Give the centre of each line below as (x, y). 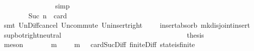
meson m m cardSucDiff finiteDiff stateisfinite (99, 44)
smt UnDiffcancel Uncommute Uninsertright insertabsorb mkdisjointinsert (127, 25)
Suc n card (48, 15)
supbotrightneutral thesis (104, 34)
